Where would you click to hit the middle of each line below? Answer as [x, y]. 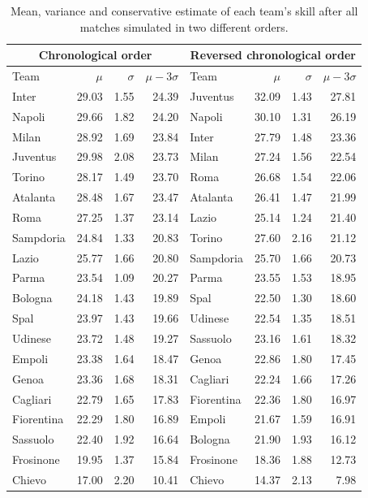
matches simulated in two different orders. [184, 26]
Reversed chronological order [273, 55]
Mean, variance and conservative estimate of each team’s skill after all [184, 11]
